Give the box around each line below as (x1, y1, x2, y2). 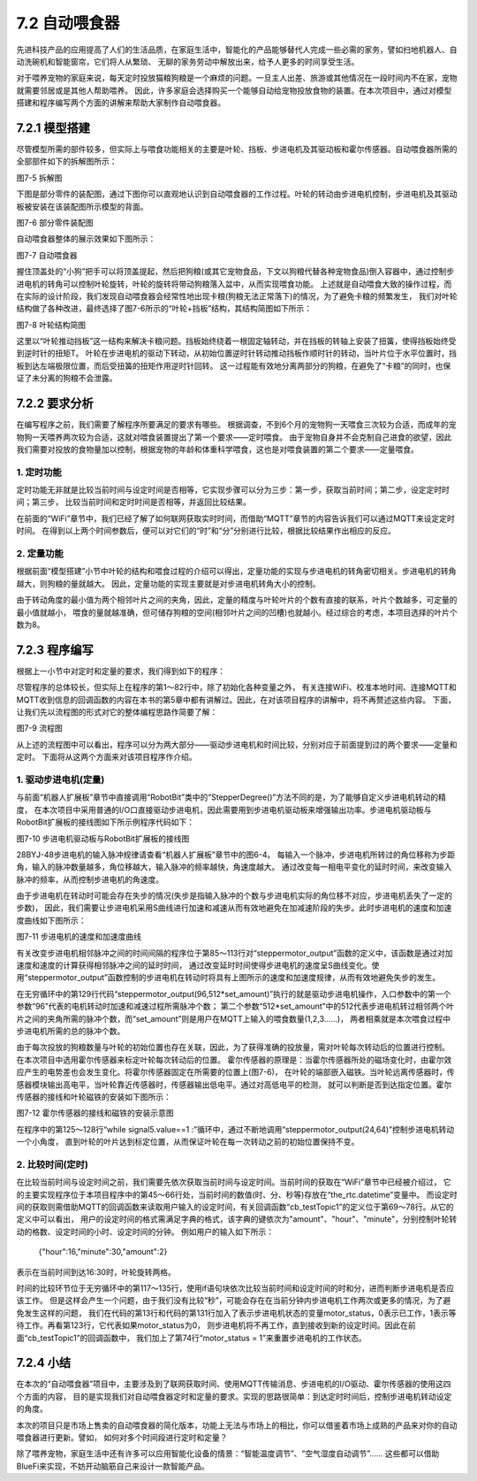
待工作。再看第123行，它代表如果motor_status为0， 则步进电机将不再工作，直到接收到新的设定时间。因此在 (16, 1320, 408, 1331)
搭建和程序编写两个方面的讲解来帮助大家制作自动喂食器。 (16, 97, 225, 108)
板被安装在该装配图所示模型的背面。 (16, 201, 148, 211)
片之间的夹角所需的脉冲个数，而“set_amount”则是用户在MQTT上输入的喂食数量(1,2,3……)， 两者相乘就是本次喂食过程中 (16, 1013, 451, 1024)
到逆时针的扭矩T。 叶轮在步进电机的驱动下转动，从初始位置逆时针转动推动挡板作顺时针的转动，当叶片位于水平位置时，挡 (16, 348, 457, 358)
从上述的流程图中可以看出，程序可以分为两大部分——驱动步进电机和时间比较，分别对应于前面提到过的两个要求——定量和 (16, 739, 458, 749)
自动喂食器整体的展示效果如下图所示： (16, 234, 156, 244)
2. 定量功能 (16, 548, 64, 560)
